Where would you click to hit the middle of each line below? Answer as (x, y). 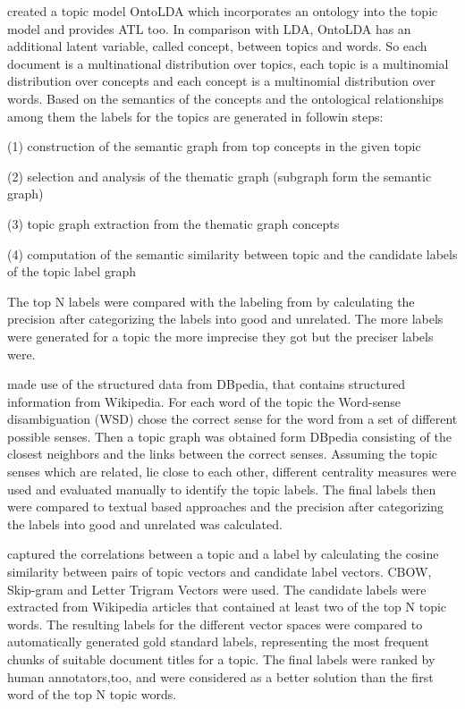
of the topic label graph (72, 271)
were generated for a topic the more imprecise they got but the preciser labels (220, 336)
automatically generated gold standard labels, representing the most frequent (218, 641)
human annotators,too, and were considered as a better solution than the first (220, 676)
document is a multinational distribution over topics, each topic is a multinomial (228, 63)
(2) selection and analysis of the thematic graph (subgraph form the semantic (220, 176)
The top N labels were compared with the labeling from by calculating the (211, 301)
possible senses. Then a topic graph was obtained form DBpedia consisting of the (229, 436)
